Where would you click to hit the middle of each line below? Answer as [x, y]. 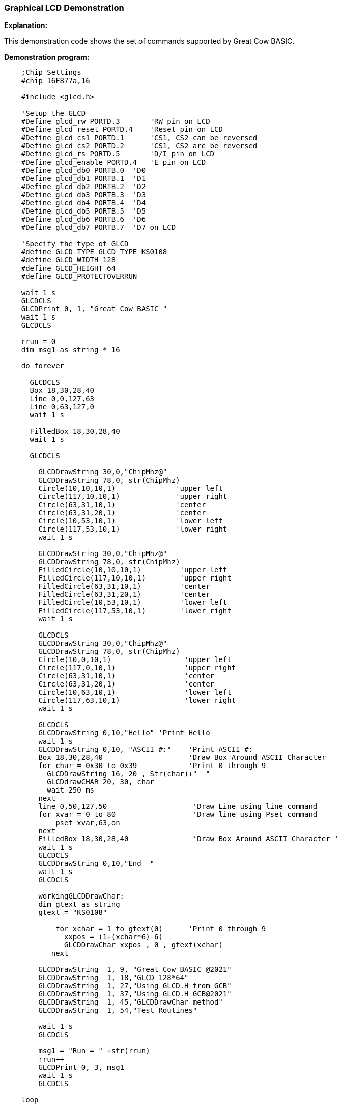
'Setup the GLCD [53, 113]
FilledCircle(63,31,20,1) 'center [124, 595]
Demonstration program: [47, 57]
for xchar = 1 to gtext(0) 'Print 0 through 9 [161, 929]
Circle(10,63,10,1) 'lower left [135, 692]
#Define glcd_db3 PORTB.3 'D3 [83, 195]
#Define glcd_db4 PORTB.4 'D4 [83, 203]
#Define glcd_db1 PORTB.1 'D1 [83, 179]
